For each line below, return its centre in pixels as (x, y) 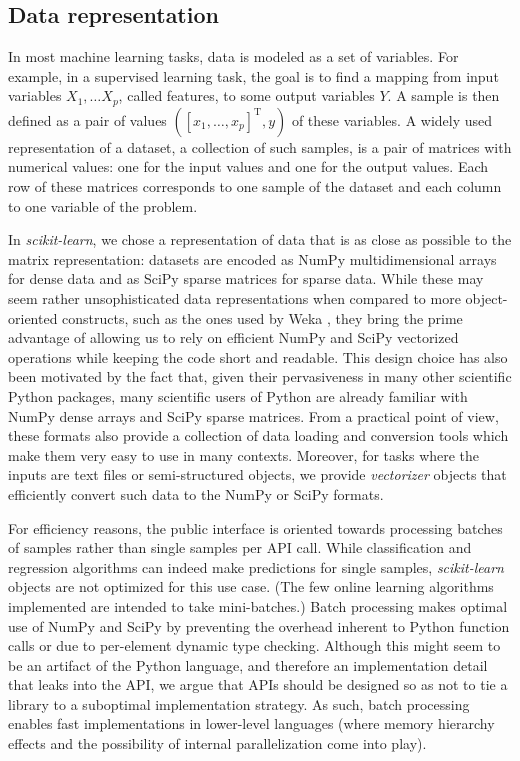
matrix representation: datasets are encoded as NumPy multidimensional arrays (252, 258)
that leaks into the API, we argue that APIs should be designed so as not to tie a (258, 684)
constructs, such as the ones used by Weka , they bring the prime (262, 317)
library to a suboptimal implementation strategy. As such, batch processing (239, 703)
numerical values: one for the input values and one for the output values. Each (248, 166)
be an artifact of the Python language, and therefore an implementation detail (248, 664)
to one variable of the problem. (103, 205)
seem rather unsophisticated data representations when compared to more (234, 298)
